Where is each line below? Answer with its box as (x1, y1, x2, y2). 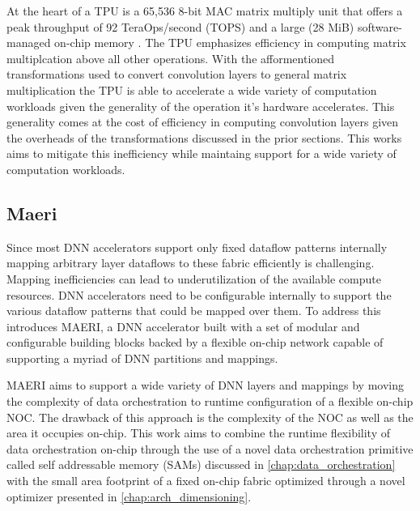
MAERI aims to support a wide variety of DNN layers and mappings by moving (6, 377, 405, 394)
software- (357, 18, 402, 35)
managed (6, 34, 51, 51)
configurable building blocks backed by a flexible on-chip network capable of (6, 334, 384, 351)
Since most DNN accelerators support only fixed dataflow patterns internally (6, 238, 388, 255)
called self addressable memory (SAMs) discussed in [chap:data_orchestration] (6, 456, 396, 473)
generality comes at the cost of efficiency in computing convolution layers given (6, 113, 399, 130)
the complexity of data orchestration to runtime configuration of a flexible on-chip (6, 393, 414, 410)
